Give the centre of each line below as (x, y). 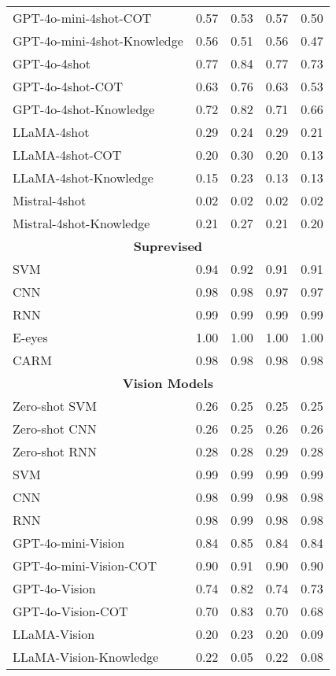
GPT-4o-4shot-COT (68, 86)
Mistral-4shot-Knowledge (81, 223)
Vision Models (168, 383)
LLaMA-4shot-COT (67, 155)
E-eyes (30, 337)
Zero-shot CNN (55, 429)
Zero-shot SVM (55, 406)
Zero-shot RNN (55, 451)
